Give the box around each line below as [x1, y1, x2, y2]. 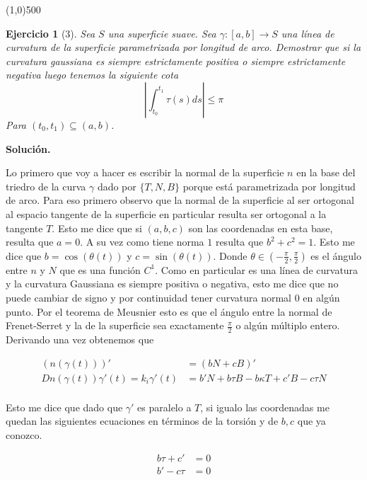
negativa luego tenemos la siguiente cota [6, 67, 179, 82]
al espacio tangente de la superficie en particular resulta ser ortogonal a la [6, 206, 327, 221]
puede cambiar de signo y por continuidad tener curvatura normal [6, 290, 292, 304]
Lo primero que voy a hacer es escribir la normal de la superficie [6, 165, 284, 180]
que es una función [59, 262, 141, 277]
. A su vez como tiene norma [80, 234, 204, 249]
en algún [303, 290, 340, 304]
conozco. [6, 427, 42, 442]
